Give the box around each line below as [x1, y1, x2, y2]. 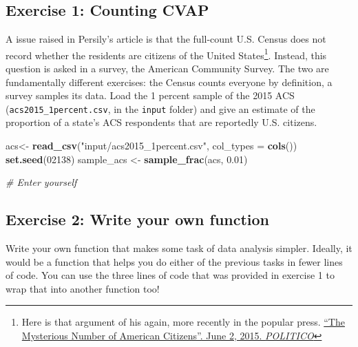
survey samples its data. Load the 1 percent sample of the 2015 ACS [6, 88, 295, 103]
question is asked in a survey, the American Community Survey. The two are [6, 61, 329, 76]
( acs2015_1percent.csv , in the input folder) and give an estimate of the [6, 101, 315, 116]
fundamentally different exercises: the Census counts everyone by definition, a [6, 74, 333, 89]
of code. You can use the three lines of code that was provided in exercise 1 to [6, 268, 335, 282]
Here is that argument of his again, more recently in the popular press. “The [21, 315, 345, 329]
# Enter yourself [6, 175, 77, 189]
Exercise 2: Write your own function [6, 209, 270, 230]
